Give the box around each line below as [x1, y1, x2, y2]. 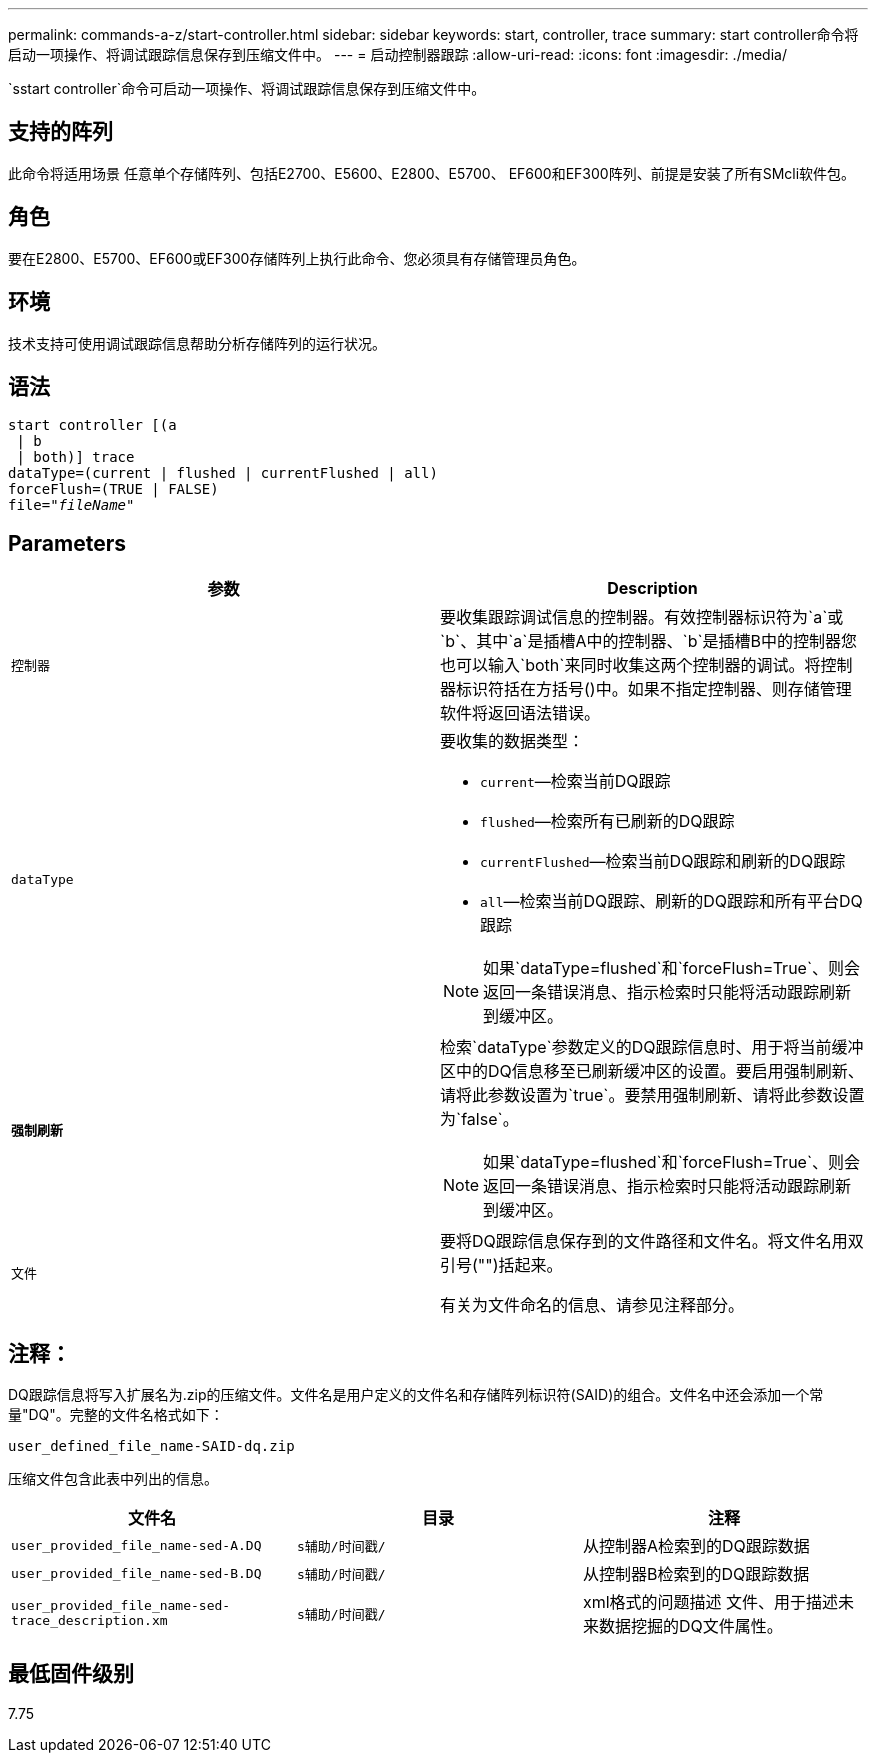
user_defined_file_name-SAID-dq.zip [8, 1438, 295, 1455]
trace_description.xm [11, 1613, 168, 1629]
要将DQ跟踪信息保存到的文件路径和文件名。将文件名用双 [440, 1231, 864, 1252]
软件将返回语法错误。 [440, 703, 601, 724]
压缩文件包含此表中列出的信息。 [8, 1470, 218, 1488]
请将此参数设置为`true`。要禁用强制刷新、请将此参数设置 [440, 1085, 865, 1106]
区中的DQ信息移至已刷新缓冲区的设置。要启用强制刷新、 [440, 1061, 864, 1082]
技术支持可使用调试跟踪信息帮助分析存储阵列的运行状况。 [8, 334, 386, 352]
